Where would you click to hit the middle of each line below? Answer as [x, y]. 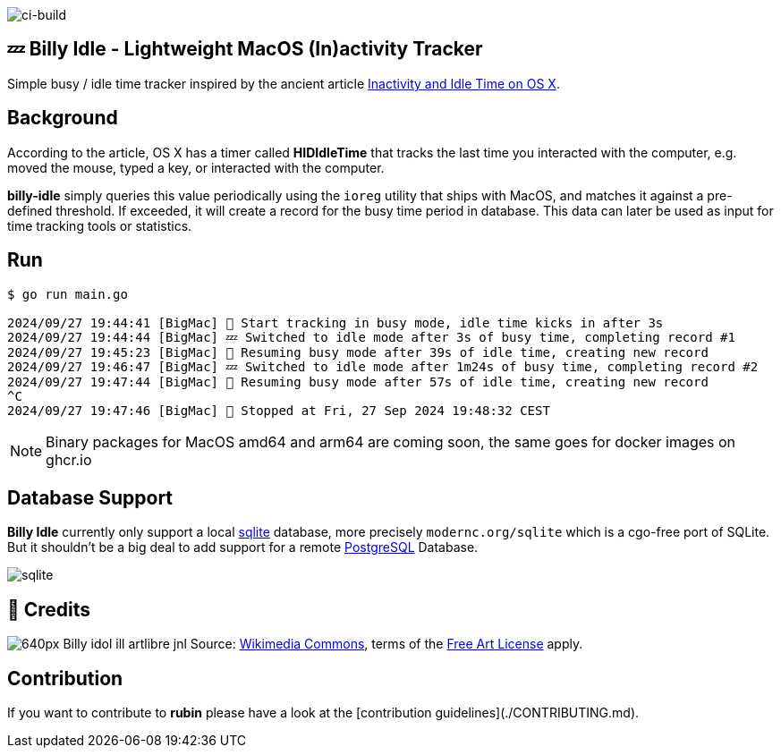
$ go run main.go [68, 294]
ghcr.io [69, 459]
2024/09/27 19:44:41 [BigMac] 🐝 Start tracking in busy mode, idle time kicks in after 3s [335, 322]
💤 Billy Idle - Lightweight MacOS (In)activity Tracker [245, 49]
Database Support [90, 497]
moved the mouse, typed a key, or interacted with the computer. [196, 167]
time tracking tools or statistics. [100, 225]
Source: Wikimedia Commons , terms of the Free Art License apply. [386, 644]
